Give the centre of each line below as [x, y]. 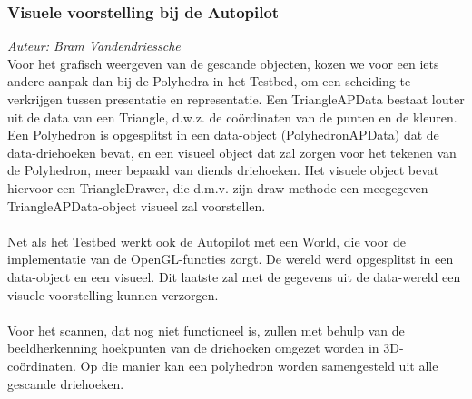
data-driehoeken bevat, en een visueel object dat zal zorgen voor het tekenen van [232, 152]
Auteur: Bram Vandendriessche [94, 46]
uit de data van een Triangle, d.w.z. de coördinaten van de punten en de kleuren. [232, 117]
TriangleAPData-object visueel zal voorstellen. [137, 205]
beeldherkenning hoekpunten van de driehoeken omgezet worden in [193, 348]
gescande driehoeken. [66, 383]
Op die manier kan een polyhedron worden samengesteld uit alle [259, 365]
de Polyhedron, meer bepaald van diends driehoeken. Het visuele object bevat [223, 170]
